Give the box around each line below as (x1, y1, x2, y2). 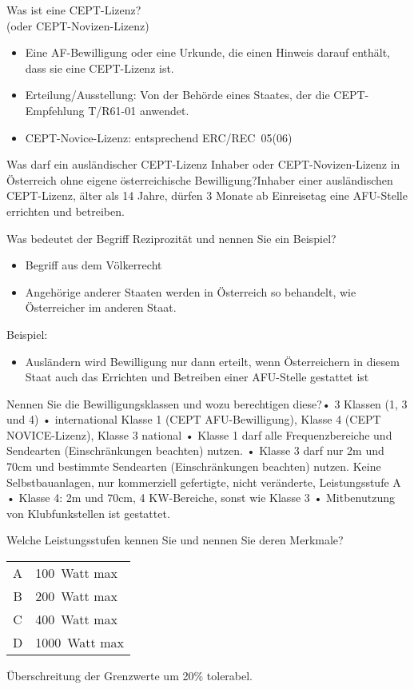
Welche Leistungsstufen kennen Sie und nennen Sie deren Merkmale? (6, 532, 344, 548)
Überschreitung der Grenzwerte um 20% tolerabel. (6, 667, 253, 684)
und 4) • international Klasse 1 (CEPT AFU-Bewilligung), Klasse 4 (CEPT (6, 411, 381, 428)
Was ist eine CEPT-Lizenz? (6, 2, 141, 18)
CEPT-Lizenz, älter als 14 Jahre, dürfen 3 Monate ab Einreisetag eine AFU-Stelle (6, 187, 408, 204)
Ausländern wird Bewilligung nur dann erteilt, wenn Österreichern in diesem (25, 352, 400, 369)
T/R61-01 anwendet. (88, 102, 189, 118)
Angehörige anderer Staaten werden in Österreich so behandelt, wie (25, 283, 356, 300)
